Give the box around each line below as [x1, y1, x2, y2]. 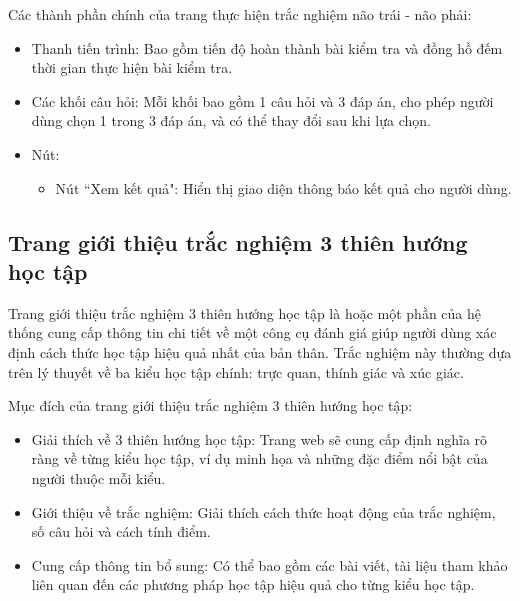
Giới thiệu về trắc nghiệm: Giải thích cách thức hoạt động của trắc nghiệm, [31, 501, 496, 522]
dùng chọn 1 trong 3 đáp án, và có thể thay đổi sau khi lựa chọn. [31, 110, 431, 131]
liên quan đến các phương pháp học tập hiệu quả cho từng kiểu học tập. [31, 574, 475, 595]
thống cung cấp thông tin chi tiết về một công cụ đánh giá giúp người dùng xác [8, 322, 497, 343]
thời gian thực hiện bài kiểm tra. [31, 57, 233, 78]
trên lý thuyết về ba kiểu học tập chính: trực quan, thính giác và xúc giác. [8, 361, 464, 382]
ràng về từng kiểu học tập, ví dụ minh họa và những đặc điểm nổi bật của [31, 448, 488, 469]
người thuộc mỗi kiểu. [31, 467, 166, 488]
